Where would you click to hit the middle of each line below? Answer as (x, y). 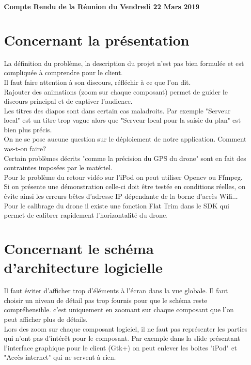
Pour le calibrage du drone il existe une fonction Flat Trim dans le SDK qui (117, 205)
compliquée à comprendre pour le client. (63, 72)
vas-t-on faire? (25, 149)
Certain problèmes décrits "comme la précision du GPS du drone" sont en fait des (125, 158)
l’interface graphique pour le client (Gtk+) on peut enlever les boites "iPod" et (120, 347)
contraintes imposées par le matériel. (58, 167)
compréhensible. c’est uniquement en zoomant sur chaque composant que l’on (119, 309)
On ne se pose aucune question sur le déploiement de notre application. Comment (125, 139)
